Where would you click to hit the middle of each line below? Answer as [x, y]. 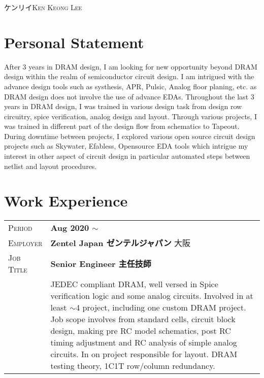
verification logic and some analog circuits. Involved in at [152, 296]
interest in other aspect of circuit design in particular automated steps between [127, 156]
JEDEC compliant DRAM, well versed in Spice [134, 284]
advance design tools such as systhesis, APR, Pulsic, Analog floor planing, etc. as [130, 86]
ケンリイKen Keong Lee [43, 7]
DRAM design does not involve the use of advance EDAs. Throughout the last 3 [129, 96]
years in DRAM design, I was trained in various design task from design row [123, 106]
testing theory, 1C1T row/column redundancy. [133, 366]
